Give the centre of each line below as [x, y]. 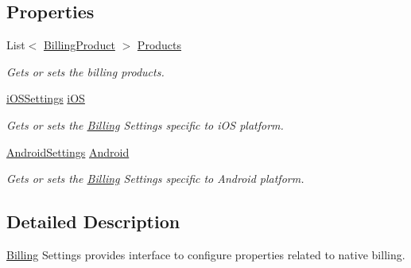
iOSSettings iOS [46, 98]
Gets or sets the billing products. [85, 71]
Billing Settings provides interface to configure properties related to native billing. [206, 254]
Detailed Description [93, 221]
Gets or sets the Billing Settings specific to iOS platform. [145, 124]
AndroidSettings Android [68, 151]
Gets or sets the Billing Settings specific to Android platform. [155, 179]
